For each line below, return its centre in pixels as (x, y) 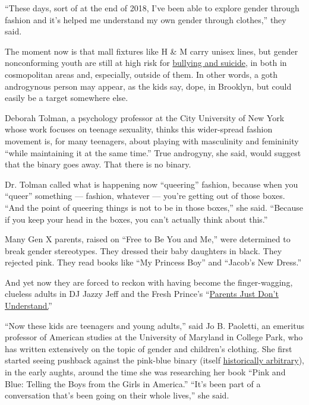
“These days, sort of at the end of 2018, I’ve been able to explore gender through (152, 8)
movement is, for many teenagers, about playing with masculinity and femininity (152, 140)
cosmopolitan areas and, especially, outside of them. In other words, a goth (141, 74)
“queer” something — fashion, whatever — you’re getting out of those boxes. (145, 196)
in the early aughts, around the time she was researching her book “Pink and (145, 372)
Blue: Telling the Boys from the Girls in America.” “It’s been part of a (133, 383)
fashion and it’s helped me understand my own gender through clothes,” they (146, 19)
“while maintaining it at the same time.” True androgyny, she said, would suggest (153, 152)
